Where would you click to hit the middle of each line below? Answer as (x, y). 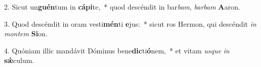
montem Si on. (26, 33)
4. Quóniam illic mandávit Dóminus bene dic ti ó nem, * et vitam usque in (117, 50)
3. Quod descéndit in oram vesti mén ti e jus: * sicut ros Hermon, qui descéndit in (130, 23)
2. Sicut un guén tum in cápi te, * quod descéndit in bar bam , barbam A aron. (122, 7)
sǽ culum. (19, 60)
